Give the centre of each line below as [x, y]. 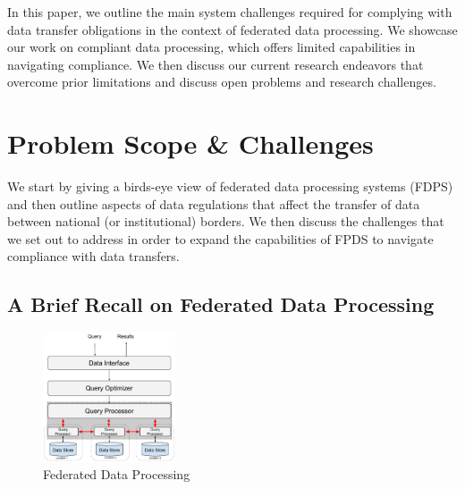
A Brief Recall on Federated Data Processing [221, 304]
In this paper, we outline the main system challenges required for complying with [230, 12]
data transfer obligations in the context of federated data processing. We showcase [232, 29]
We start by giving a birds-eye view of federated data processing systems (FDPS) [230, 186]
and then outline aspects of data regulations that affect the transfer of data [214, 203]
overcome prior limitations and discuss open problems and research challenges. [222, 82]
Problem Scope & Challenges [190, 143]
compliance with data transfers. [93, 256]
